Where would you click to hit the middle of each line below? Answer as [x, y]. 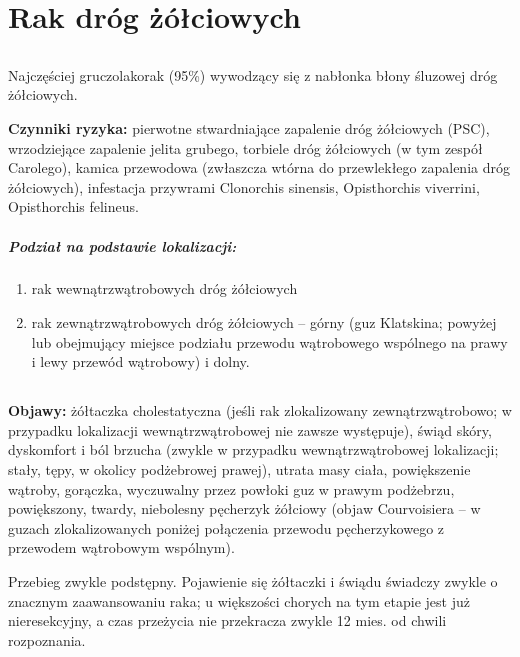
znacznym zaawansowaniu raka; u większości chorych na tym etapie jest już [239, 600]
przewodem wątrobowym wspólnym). [121, 547]
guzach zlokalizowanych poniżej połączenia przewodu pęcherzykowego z [226, 527]
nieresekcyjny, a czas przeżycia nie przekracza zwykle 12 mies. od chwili [227, 620]
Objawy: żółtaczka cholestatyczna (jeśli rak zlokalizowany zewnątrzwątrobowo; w [260, 410]
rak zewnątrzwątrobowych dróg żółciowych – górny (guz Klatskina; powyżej [264, 322]
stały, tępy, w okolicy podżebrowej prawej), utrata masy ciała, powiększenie [239, 469]
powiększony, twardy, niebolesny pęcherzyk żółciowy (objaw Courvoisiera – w [244, 508]
